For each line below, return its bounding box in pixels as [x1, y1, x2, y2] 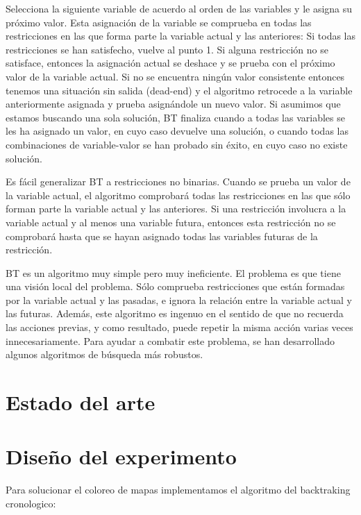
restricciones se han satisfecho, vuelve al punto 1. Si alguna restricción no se [6, 42, 328, 56]
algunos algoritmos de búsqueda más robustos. [6, 347, 203, 362]
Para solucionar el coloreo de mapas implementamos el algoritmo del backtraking [6, 482, 351, 497]
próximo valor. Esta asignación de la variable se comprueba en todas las [6, 15, 312, 29]
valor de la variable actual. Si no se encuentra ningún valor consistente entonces [6, 69, 345, 83]
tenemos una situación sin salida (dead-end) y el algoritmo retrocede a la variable [6, 83, 353, 97]
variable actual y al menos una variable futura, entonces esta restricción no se [6, 214, 336, 229]
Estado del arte [6, 388, 156, 416]
